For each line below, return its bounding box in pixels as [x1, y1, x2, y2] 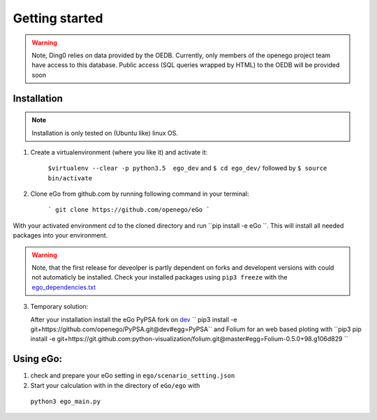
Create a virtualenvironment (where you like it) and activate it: [30, 147, 208, 157]
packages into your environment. [13, 231, 108, 240]
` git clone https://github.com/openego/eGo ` [47, 206, 210, 214]
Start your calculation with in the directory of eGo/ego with [30, 381, 200, 389]
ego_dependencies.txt [31, 283, 96, 291]
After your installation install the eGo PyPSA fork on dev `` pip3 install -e [30, 315, 237, 324]
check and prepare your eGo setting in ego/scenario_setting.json [30, 371, 235, 380]
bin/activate [47, 174, 93, 182]
